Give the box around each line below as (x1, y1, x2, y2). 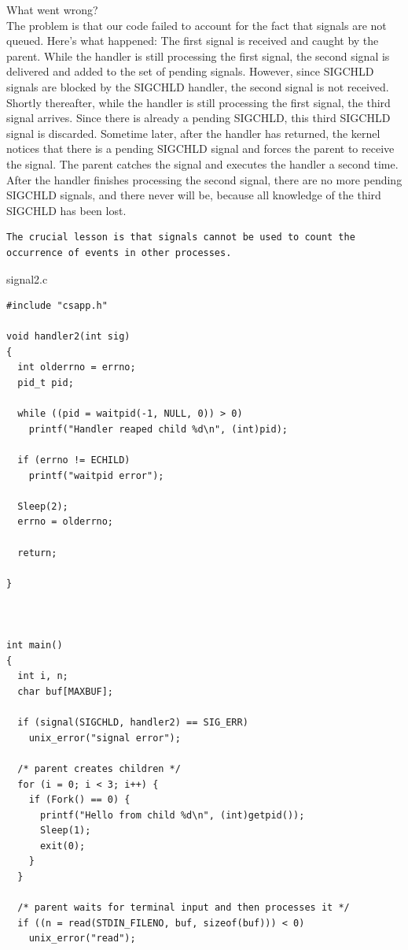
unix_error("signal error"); (28, 732, 181, 744)
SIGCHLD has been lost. (6, 202, 127, 218)
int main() (6, 640, 63, 651)
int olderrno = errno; (17, 362, 136, 373)
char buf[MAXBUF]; (17, 685, 114, 697)
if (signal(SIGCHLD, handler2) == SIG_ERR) (17, 717, 248, 729)
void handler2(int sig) (6, 331, 130, 343)
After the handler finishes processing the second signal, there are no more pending (6, 171, 402, 187)
